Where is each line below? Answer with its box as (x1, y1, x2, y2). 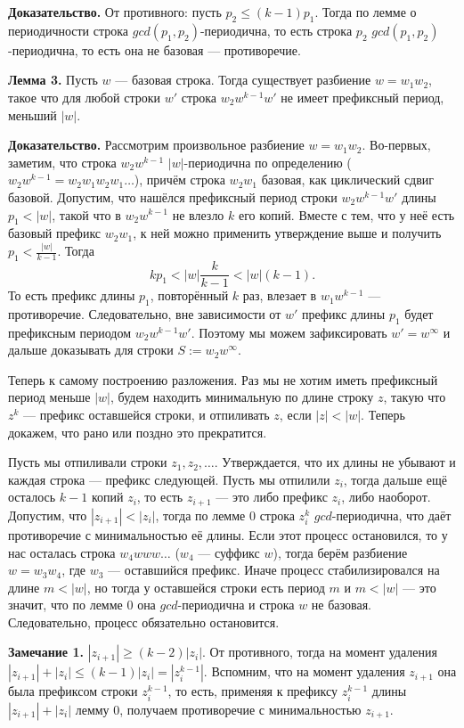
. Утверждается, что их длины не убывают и (214, 453, 456, 471)
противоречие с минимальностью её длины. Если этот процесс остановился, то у (8, 525, 448, 544)
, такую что (383, 388, 446, 406)
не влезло (172, 205, 224, 224)
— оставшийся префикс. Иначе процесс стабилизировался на (108, 560, 440, 579)
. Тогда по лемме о (314, 3, 417, 20)
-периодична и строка (177, 595, 295, 614)
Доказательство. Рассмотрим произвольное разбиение (8, 135, 305, 154)
